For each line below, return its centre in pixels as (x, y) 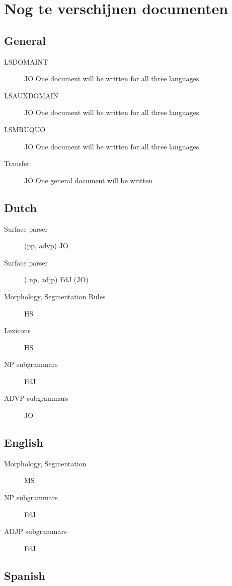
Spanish (25, 575)
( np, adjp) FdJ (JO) (56, 279)
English (24, 442)
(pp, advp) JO (46, 246)
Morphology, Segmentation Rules (55, 296)
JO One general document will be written (88, 180)
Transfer (17, 163)
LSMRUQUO (25, 129)
